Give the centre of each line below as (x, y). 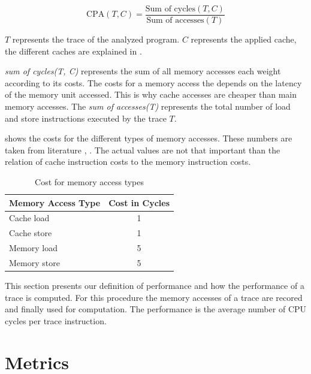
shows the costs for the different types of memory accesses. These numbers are (149, 138)
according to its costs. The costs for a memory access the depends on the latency (153, 82)
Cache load (29, 218)
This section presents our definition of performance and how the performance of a (155, 286)
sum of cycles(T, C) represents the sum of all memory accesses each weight (143, 71)
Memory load (33, 248)
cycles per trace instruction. (56, 320)
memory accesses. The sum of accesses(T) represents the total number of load (148, 106)
